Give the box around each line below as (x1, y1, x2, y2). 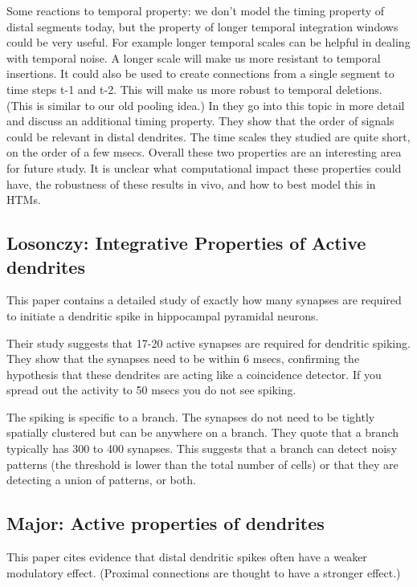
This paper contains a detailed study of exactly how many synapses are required (6, 291, 402, 308)
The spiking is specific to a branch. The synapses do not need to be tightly (6, 408, 375, 425)
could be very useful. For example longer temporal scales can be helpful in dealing (6, 34, 411, 51)
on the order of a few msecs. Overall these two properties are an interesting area (6, 144, 402, 161)
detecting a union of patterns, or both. (6, 471, 196, 488)
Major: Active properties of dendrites (6, 511, 325, 536)
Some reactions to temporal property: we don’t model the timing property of (6, 2, 385, 18)
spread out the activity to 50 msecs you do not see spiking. (6, 381, 296, 398)
